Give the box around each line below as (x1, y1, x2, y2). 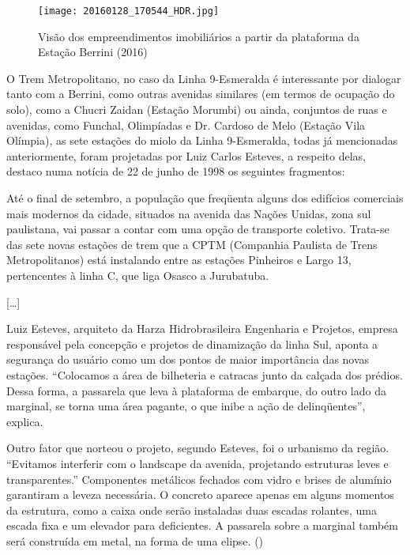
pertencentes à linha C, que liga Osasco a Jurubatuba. (6, 266, 269, 283)
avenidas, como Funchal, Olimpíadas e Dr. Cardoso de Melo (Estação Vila (6, 116, 366, 133)
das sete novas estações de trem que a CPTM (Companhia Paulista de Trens (6, 236, 378, 252)
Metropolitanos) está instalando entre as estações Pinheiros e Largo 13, (6, 251, 352, 268)
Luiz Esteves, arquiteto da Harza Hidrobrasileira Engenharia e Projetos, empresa (6, 320, 398, 337)
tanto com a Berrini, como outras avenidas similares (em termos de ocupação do (6, 85, 395, 102)
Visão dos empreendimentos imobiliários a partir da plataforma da (38, 28, 359, 44)
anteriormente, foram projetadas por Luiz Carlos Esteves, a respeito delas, (6, 147, 366, 164)
